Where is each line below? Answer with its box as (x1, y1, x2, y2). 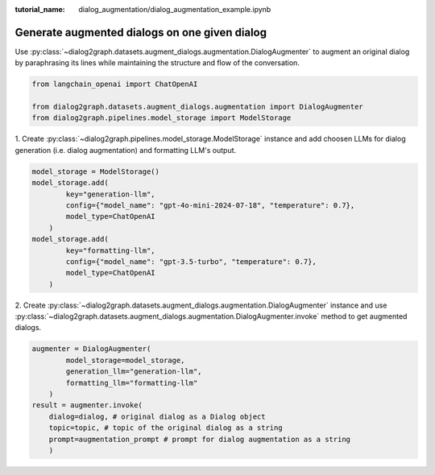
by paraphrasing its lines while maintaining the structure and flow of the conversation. (14, 58, 300, 68)
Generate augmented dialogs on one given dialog (14, 25, 267, 39)
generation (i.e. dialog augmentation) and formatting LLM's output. (14, 145, 237, 155)
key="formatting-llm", (65, 246, 156, 255)
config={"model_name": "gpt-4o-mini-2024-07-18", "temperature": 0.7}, (65, 200, 355, 209)
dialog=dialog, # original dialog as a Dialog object (48, 411, 266, 421)
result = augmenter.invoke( (31, 401, 143, 410)
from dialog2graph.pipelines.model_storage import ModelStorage (31, 114, 292, 122)
